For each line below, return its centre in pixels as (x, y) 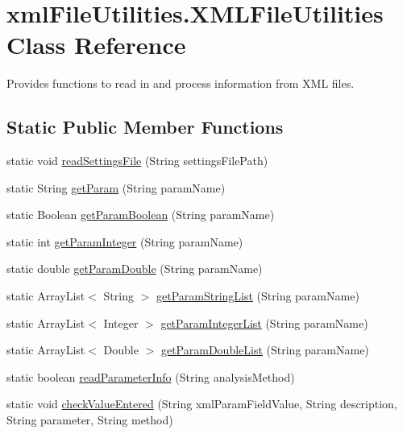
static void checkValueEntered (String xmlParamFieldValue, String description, (202, 404)
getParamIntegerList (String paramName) (264, 322)
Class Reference (96, 45)
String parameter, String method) (90, 420)
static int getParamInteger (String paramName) (125, 241)
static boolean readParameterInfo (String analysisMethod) (151, 376)
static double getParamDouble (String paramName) (135, 269)
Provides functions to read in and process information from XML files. (181, 83)
